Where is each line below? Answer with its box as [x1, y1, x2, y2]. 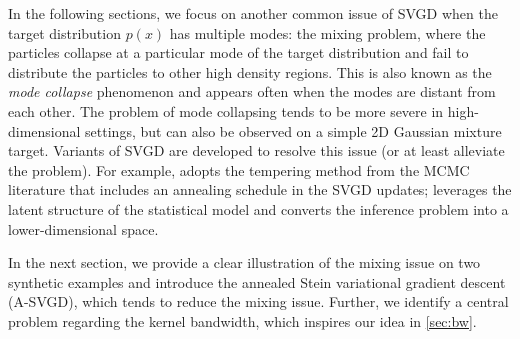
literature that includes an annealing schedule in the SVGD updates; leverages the [8, 179, 512, 200]
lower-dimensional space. [8, 218, 159, 239]
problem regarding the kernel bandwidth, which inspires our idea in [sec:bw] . [8, 310, 477, 331]
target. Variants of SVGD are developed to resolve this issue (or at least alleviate [8, 140, 505, 161]
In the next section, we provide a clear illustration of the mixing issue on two [8, 252, 481, 273]
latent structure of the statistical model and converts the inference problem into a [8, 198, 509, 219]
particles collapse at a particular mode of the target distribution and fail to [8, 42, 469, 63]
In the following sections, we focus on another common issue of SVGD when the [8, 3, 498, 23]
